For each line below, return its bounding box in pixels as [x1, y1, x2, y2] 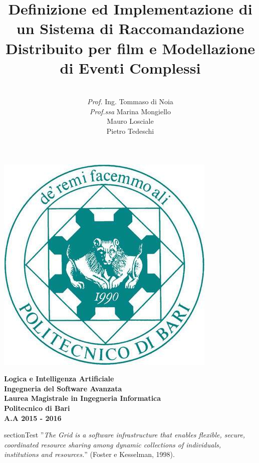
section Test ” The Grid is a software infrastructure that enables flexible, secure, [4, 429, 245, 440]
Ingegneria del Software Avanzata [4, 383, 122, 393]
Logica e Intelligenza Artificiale [4, 373, 114, 384]
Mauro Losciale [107, 116, 154, 126]
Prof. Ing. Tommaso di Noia [87, 96, 173, 107]
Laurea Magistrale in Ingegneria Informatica [4, 393, 161, 403]
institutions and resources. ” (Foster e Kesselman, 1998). [4, 449, 175, 459]
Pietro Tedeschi [106, 126, 154, 136]
